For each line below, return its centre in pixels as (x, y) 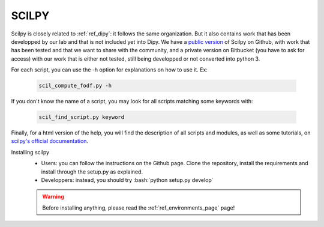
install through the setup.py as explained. (92, 172)
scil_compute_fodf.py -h (75, 86)
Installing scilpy (30, 152)
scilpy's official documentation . (50, 141)
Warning (53, 197)
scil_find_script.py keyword (82, 117)
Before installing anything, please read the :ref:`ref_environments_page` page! (139, 208)
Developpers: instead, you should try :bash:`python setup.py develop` (127, 180)
